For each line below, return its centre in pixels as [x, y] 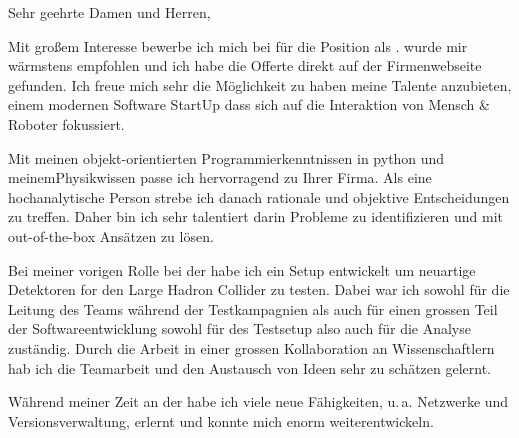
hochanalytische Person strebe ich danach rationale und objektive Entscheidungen [259, 196]
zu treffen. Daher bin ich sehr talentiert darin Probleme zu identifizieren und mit [256, 216]
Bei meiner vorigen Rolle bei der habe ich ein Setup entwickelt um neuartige [242, 269]
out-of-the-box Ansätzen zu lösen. [111, 235]
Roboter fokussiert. [66, 123]
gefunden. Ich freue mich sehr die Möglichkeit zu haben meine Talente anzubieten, [260, 84]
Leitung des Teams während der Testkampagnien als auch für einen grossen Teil [253, 308]
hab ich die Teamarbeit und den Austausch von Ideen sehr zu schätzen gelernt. [250, 367]
